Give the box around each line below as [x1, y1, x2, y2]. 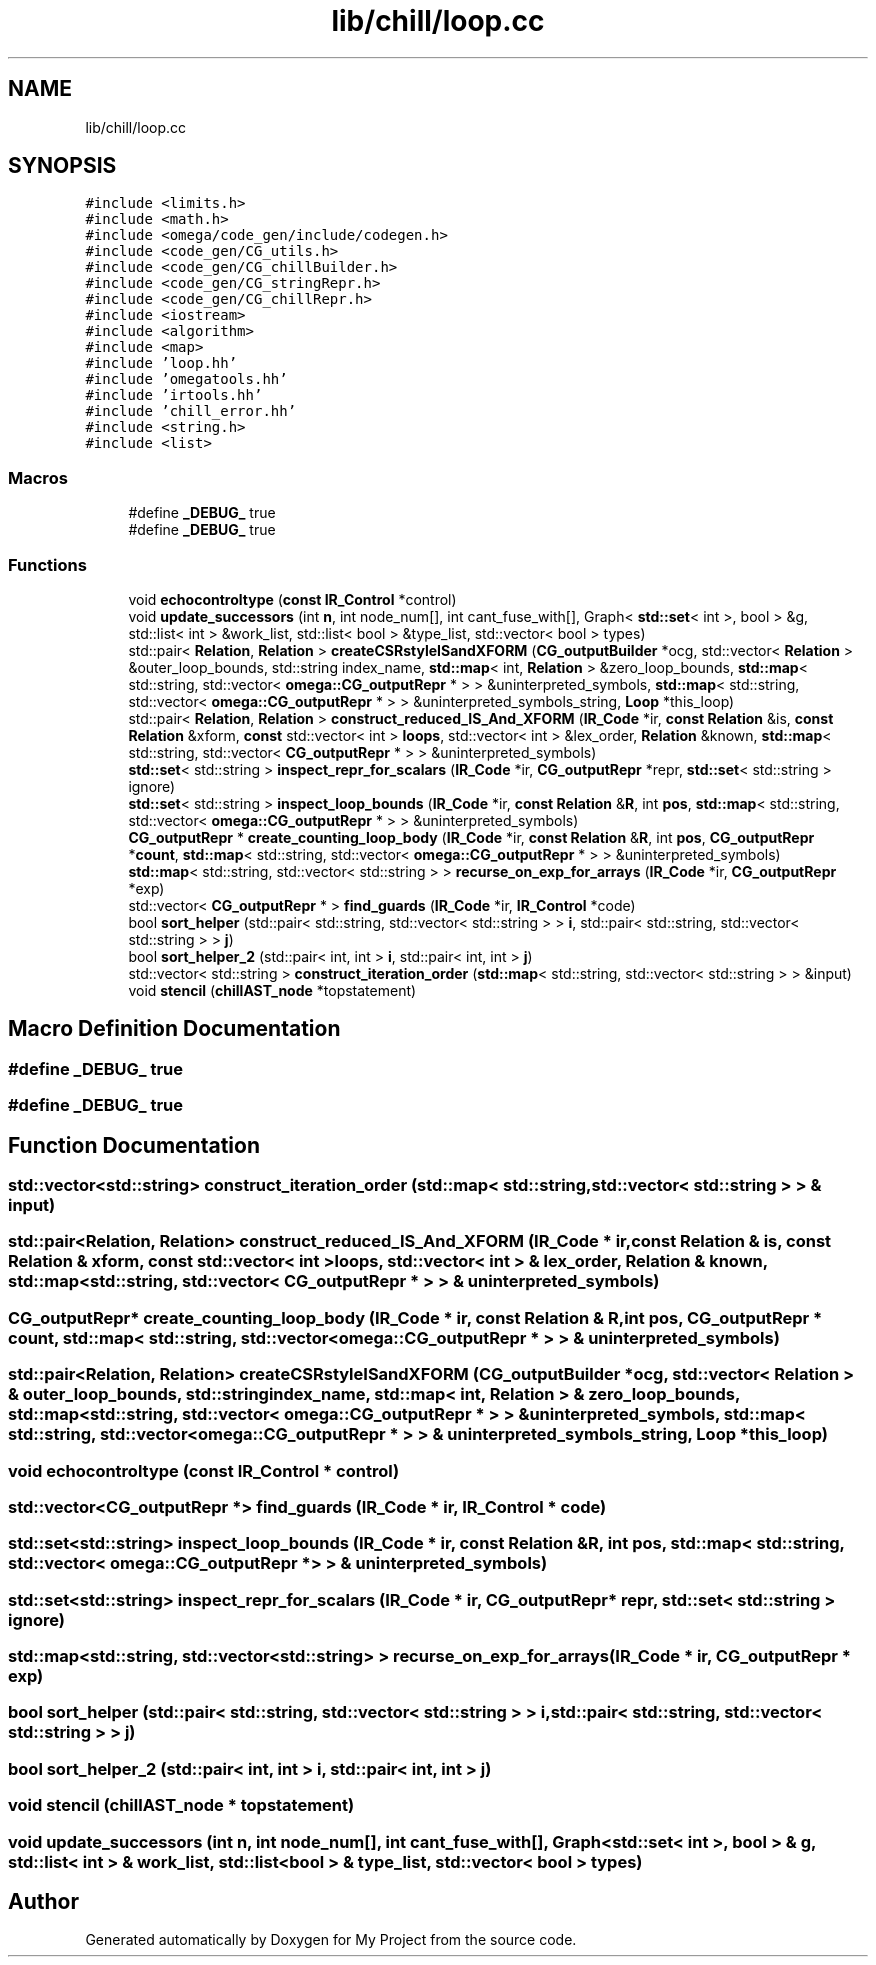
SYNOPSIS [8, 153, 117, 179]
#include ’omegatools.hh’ [85, 371, 288, 388]
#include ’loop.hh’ [85, 355, 238, 372]
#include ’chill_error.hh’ [85, 403, 297, 420]
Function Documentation [8, 1132, 260, 1158]
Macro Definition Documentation [8, 1016, 341, 1042]
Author [8, 1888, 79, 1914]
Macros [8, 467, 68, 488]
